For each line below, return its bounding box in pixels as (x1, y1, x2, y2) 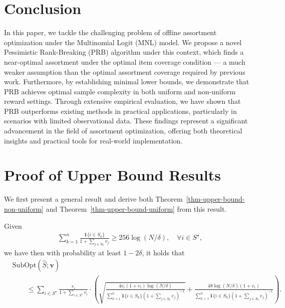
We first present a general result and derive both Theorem (4, 194, 183, 204)
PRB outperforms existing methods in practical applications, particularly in (4, 105, 237, 116)
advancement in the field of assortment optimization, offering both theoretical (4, 125, 242, 136)
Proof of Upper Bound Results (4, 165, 221, 185)
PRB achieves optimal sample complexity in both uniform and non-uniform (4, 86, 236, 96)
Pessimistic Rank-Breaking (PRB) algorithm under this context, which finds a (4, 47, 244, 57)
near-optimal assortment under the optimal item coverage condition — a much (4, 56, 245, 67)
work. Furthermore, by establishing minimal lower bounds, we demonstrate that (4, 76, 249, 87)
